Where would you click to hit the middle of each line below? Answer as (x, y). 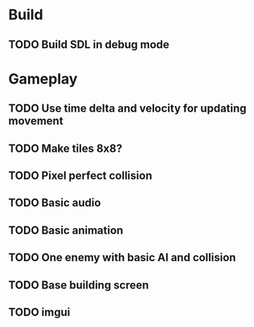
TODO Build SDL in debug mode (89, 45)
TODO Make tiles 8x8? (66, 148)
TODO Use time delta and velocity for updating (127, 109)
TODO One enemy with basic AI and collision (122, 258)
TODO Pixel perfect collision (80, 176)
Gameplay (43, 79)
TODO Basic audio (55, 203)
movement (36, 121)
